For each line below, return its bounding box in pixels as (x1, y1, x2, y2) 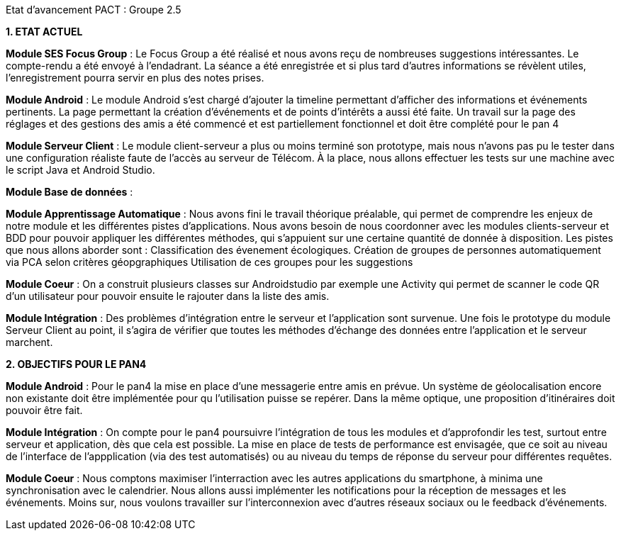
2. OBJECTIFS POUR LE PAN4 (6, 358, 147, 370)
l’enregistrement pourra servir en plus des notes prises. (6, 72, 264, 84)
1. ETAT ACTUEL (6, 26, 83, 38)
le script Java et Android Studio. (6, 164, 155, 176)
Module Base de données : (6, 186, 133, 198)
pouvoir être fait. (6, 404, 83, 416)
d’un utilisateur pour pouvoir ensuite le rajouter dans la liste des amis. (6, 290, 330, 302)
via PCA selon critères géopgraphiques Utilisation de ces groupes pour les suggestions (6, 256, 413, 268)
